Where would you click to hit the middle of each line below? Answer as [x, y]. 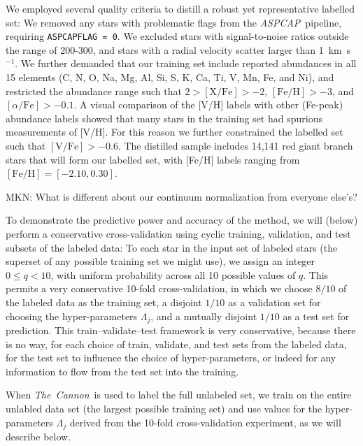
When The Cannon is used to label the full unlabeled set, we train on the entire [179, 395]
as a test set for [316, 316]
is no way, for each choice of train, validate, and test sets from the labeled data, [176, 344]
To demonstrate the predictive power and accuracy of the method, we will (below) [182, 220]
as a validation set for [275, 302]
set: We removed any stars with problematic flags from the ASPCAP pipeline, [174, 22]
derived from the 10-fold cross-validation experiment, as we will [205, 422]
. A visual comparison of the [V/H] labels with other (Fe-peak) [208, 105]
